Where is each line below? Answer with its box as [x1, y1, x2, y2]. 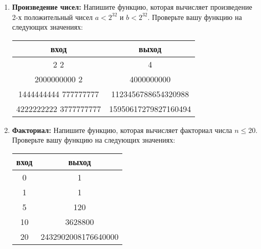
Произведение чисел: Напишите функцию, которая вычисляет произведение [12, 2, 252, 12]
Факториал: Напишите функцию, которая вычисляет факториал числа [12, 124, 232, 135]
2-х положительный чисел [12, 11, 93, 22]
